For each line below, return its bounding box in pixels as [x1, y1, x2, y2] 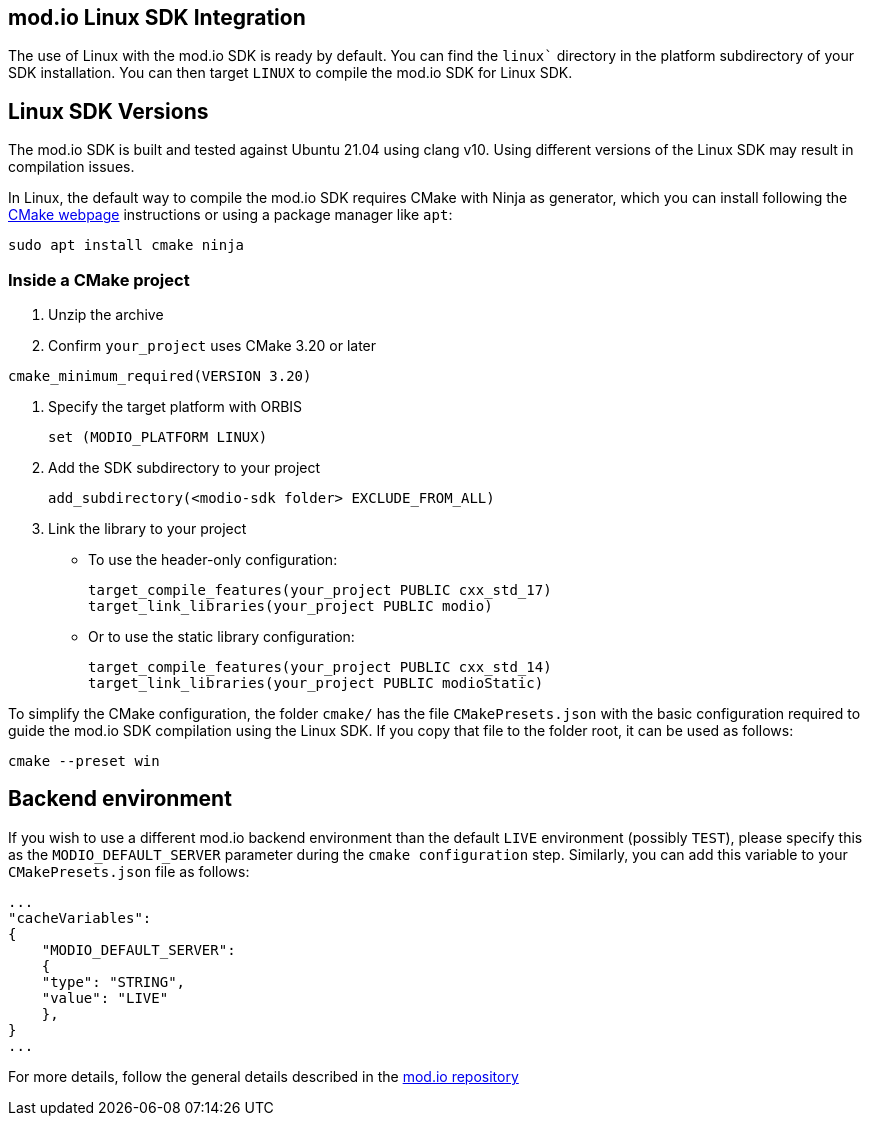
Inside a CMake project [8, 269, 190, 290]
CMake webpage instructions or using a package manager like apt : [8, 206, 453, 224]
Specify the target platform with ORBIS [48, 398, 303, 416]
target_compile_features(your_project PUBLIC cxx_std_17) [88, 582, 552, 599]
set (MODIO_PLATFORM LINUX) [48, 429, 268, 446]
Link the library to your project [48, 520, 247, 538]
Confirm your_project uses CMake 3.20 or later [48, 337, 377, 355]
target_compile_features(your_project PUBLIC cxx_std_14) [88, 659, 552, 676]
